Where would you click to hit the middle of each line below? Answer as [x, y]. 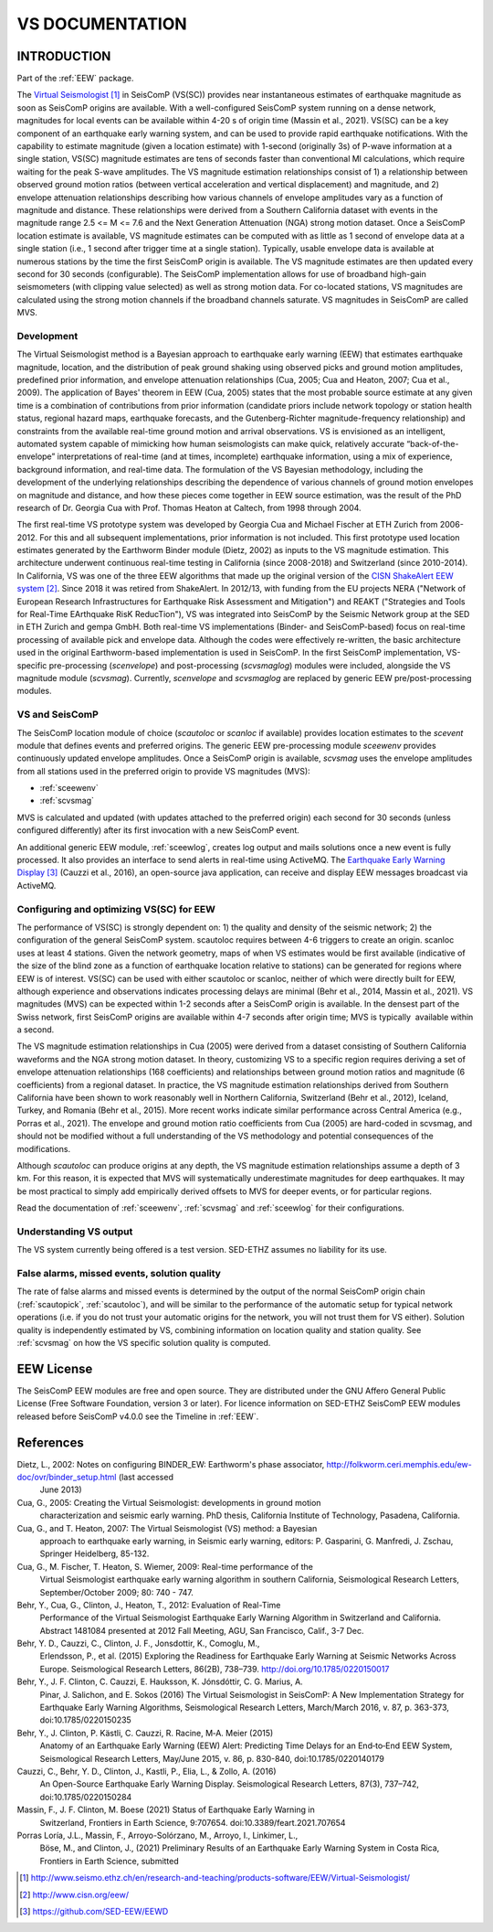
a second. [36, 1030]
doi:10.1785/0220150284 [86, 1797]
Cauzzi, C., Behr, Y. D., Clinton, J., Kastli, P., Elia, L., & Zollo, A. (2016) [147, 1771]
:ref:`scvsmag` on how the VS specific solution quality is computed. [144, 1343]
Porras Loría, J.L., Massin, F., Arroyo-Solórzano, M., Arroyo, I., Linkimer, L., [157, 1835]
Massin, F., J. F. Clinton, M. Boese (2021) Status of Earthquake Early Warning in [166, 1809]
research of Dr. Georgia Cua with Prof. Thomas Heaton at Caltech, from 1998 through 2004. [189, 507]
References [50, 1442]
